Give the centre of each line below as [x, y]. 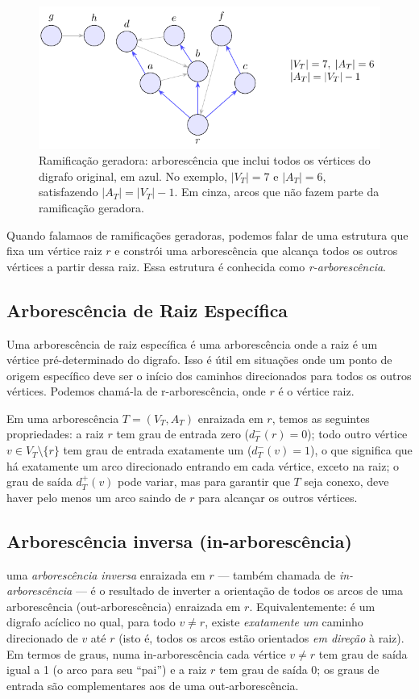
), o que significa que [361, 450]
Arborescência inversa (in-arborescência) [179, 540]
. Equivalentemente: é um [312, 606]
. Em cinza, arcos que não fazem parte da [277, 192]
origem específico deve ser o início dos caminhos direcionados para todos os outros [209, 375]
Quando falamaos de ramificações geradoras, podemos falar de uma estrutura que [207, 234]
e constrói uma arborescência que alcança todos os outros [256, 251]
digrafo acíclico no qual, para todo [91, 622]
